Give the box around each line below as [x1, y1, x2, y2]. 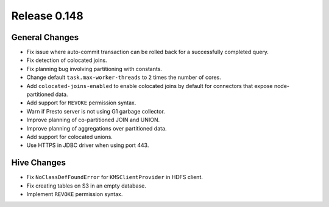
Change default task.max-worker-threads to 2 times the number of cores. [26, 73, 222, 81]
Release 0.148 [11, 9, 83, 22]
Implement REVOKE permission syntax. [26, 191, 123, 198]
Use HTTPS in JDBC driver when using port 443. [26, 141, 149, 149]
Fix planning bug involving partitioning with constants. [26, 65, 163, 72]
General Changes [11, 32, 79, 42]
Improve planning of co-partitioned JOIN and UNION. [26, 116, 160, 124]
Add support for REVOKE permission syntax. [26, 99, 136, 106]
